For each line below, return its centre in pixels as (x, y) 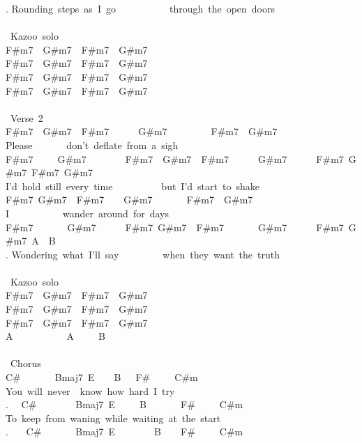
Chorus (25, 363)
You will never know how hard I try (90, 390)
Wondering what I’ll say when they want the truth (145, 254)
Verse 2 (27, 117)
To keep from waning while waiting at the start (113, 418)
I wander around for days (87, 213)
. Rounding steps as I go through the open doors (141, 8)
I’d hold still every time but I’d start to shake (133, 186)
